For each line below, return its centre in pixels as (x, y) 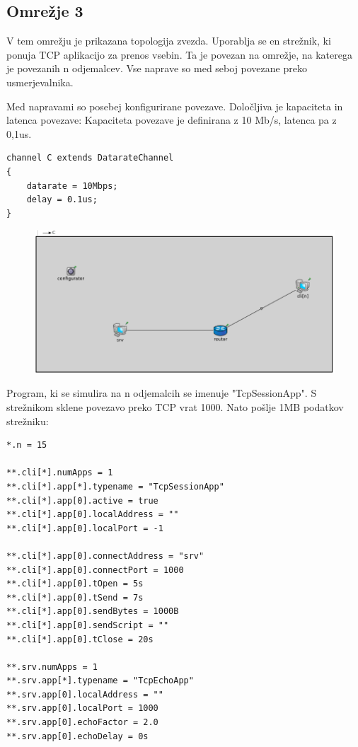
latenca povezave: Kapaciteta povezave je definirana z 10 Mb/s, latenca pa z (172, 120)
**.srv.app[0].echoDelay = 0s (77, 736)
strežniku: (28, 421)
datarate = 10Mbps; (72, 186)
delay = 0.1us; (62, 200)
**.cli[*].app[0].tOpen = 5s (75, 584)
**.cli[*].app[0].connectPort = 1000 (95, 570)
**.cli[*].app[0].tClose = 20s (80, 639)
